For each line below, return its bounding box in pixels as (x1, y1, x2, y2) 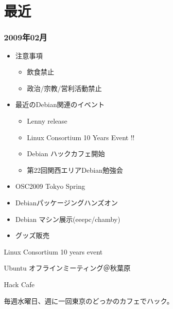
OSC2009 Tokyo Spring (15, 181, 85, 191)
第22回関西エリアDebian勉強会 (27, 164, 123, 175)
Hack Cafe (4, 279, 35, 289)
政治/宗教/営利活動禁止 (27, 83, 102, 93)
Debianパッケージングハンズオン (15, 197, 118, 207)
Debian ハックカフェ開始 (27, 148, 105, 159)
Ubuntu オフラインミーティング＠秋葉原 (4, 263, 131, 273)
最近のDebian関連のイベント (15, 99, 105, 109)
